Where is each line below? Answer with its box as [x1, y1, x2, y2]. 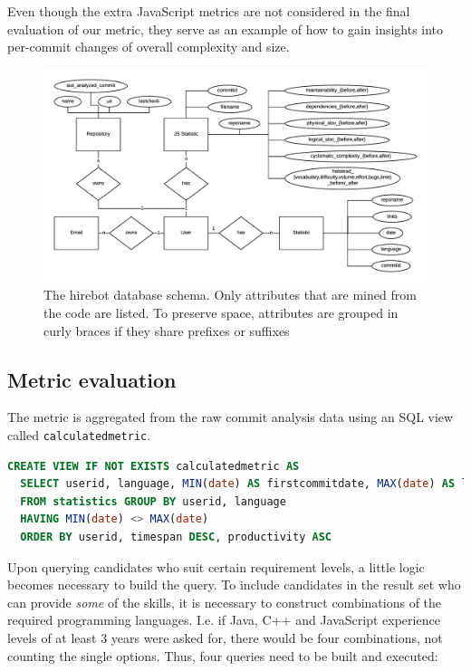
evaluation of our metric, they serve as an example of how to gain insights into [7, 19, 444, 38]
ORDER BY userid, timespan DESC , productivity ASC [20, 531, 332, 543]
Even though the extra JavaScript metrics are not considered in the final [7, 2, 410, 20]
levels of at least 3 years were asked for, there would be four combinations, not [7, 628, 443, 647]
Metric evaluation [7, 365, 177, 393]
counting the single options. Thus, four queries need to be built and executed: [7, 646, 438, 665]
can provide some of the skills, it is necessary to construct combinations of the [7, 592, 442, 611]
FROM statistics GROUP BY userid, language [20, 494, 286, 508]
